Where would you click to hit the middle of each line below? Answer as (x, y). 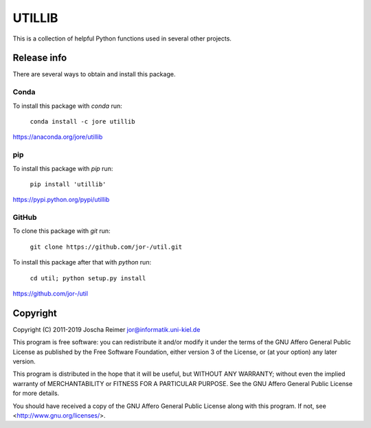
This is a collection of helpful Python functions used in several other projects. (122, 38)
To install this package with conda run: (68, 106)
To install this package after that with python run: (82, 262)
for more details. (36, 393)
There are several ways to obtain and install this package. (94, 74)
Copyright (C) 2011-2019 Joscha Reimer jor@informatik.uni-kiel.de (106, 329)
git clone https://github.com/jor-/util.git (106, 247)
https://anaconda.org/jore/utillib (58, 137)
